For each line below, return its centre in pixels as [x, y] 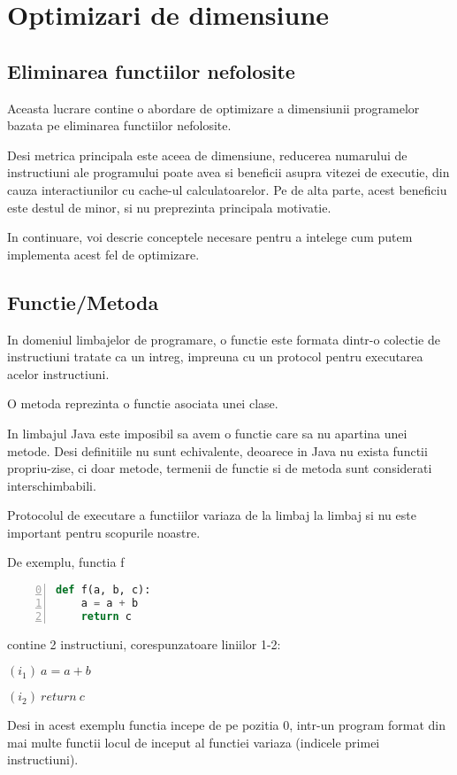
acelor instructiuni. [58, 373]
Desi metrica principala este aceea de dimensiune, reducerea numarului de [207, 155]
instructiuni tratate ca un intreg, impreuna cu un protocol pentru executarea [215, 356]
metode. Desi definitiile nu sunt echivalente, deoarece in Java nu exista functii [217, 450]
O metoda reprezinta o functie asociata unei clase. [143, 403]
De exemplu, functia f [66, 562]
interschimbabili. [52, 485]
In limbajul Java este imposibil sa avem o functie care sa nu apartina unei [207, 433]
